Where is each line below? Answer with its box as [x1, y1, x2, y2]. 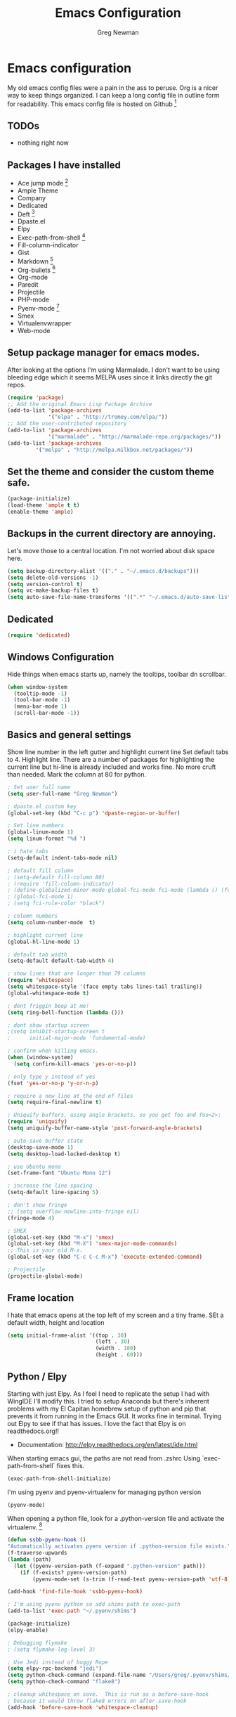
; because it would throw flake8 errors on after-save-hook [7, 1697, 188, 1704]
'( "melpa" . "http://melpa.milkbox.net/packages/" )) [35, 446, 193, 453]
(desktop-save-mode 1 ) [7, 1143, 74, 1151]
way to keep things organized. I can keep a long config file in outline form [7, 91, 220, 99]
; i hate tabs [7, 848, 49, 855]
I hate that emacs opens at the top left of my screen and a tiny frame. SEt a [7, 1311, 224, 1319]
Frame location [7, 1292, 74, 1304]
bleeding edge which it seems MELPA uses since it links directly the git [7, 372, 213, 381]
